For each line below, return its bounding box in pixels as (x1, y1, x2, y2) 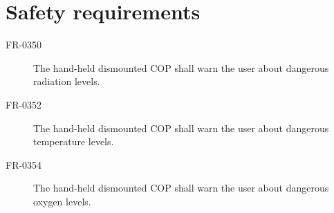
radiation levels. (33, 74, 100, 89)
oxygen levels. (33, 194, 91, 208)
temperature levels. (33, 134, 114, 149)
